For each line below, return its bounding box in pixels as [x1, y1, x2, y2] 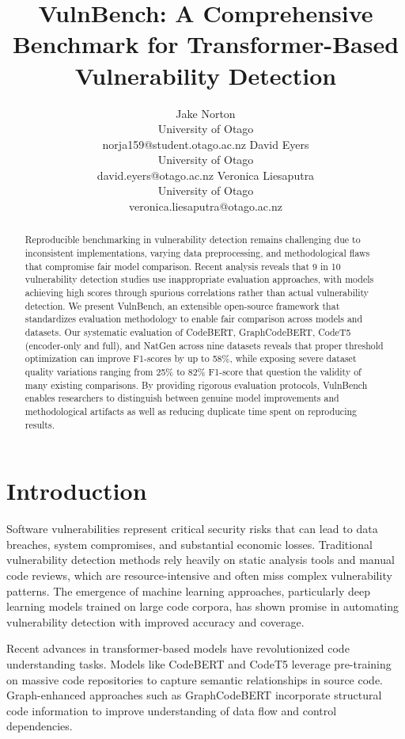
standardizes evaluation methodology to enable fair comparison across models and [25, 312, 363, 326]
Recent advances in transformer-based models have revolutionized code [6, 640, 350, 657]
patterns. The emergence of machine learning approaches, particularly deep [6, 582, 371, 599]
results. [25, 417, 55, 431]
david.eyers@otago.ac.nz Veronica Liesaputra [97, 166, 315, 183]
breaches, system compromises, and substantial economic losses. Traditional [6, 535, 373, 552]
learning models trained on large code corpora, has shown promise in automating [6, 598, 399, 615]
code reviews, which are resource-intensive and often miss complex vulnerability [6, 567, 392, 584]
